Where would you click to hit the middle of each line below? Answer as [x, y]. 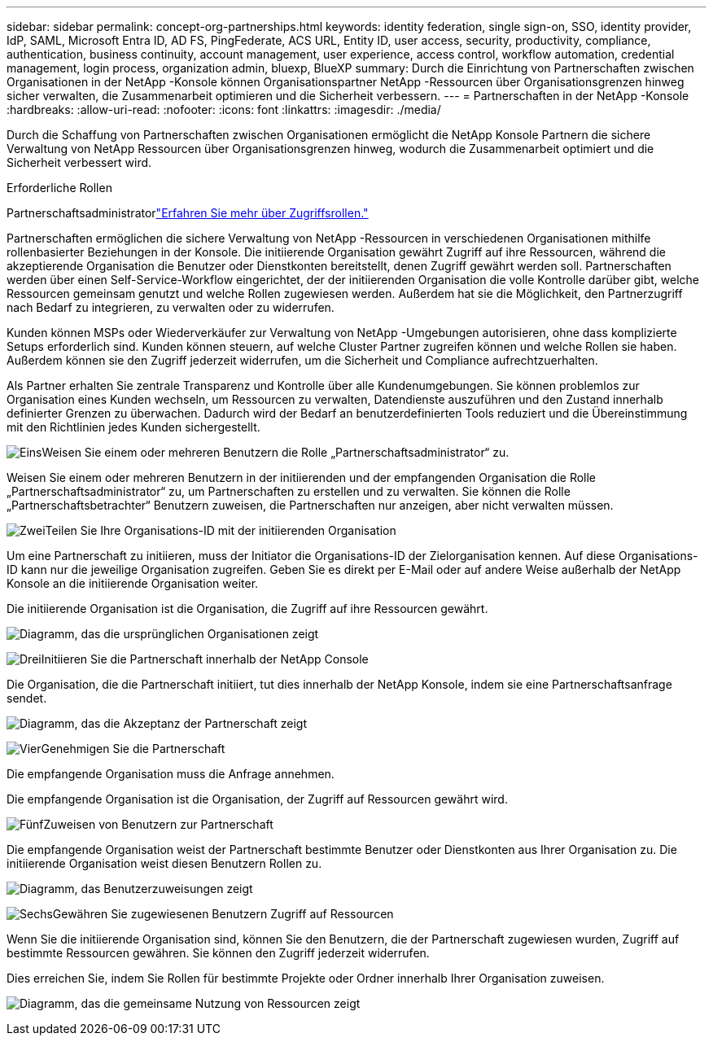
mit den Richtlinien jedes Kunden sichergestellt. [133, 427]
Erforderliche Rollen [59, 188]
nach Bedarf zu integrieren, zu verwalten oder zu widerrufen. [171, 307]
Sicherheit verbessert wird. [79, 162]
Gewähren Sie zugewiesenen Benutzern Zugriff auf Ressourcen [223, 914]
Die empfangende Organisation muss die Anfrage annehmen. [171, 774]
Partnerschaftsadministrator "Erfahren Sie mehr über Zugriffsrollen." [188, 213]
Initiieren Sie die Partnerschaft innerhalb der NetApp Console [205, 659]
